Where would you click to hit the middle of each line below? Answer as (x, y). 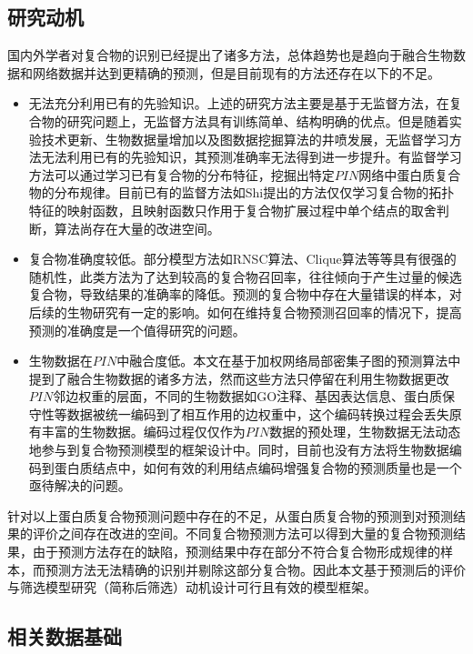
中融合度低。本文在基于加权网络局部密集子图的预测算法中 (289, 361)
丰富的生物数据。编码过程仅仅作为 (143, 432)
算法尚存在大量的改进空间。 (137, 228)
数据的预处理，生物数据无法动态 (365, 432)
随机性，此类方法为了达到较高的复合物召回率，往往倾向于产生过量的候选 (245, 276)
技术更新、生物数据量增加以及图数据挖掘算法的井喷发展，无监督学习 (245, 139)
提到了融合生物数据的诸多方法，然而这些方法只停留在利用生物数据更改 (239, 378)
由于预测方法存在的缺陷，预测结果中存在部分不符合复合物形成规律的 (236, 552)
